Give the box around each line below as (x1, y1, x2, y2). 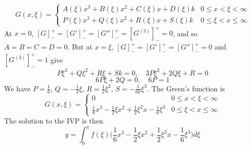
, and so (172, 28, 198, 38)
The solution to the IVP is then (4, 115, 104, 126)
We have (4, 83, 31, 93)
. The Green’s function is (147, 83, 225, 93)
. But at (67, 41, 93, 52)
